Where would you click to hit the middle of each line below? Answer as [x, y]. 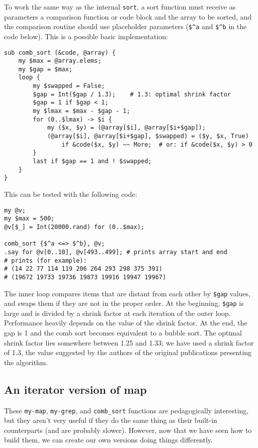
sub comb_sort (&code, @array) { [60, 52]
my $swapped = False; [69, 86]
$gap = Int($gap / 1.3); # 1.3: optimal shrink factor [132, 94]
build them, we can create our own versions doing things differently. [108, 440]
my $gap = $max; [46, 69]
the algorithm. [26, 362]
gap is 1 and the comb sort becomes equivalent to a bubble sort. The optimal [123, 332]
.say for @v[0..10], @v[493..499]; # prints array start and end [116, 252]
